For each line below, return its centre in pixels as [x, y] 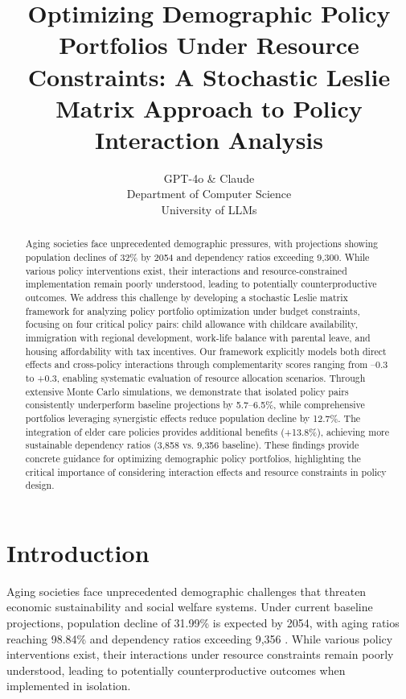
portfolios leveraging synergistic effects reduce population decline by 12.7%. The [193, 418]
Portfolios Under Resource [209, 45]
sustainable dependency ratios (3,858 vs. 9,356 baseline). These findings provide [192, 445]
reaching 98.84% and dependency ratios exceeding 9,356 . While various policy [200, 638]
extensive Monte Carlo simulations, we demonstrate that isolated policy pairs [187, 391]
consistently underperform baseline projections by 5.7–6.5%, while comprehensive [195, 405]
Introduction [78, 552]
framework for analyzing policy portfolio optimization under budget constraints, [193, 310]
